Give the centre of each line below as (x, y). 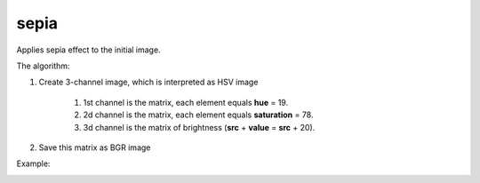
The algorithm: (43, 66)
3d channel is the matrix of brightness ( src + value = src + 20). (199, 127)
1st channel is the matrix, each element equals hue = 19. (186, 102)
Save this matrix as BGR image (95, 147)
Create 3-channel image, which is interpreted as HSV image (148, 82)
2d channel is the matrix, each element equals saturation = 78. (198, 115)
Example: (33, 163)
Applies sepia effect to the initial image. (88, 50)
